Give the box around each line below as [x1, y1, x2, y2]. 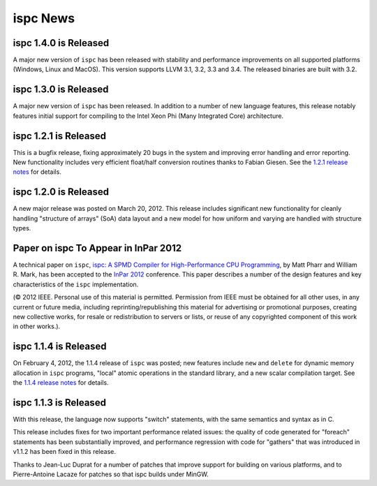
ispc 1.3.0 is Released [13, 84, 109, 96]
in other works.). [13, 322, 61, 331]
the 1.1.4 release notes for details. [13, 378, 109, 387]
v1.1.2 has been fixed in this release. [13, 448, 117, 456]
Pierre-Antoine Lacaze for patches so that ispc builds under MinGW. [13, 470, 209, 478]
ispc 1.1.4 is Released [13, 341, 108, 353]
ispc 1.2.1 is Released [13, 130, 107, 142]
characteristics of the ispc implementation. [13, 280, 139, 288]
